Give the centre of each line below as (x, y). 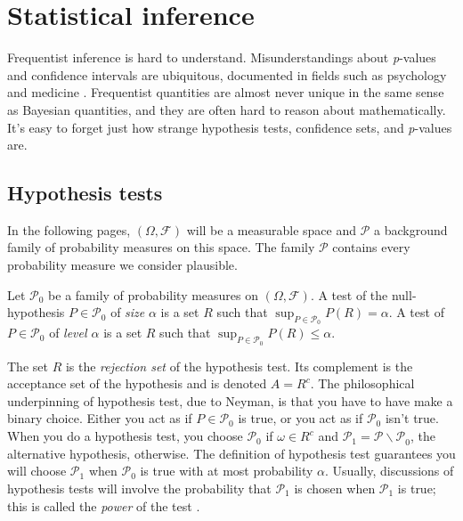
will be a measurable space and (271, 229)
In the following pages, (69, 229)
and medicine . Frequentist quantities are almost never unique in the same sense (226, 92)
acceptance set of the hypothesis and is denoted (137, 383)
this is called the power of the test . (104, 505)
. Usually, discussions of (390, 471)
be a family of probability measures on (154, 294)
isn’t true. (412, 418)
